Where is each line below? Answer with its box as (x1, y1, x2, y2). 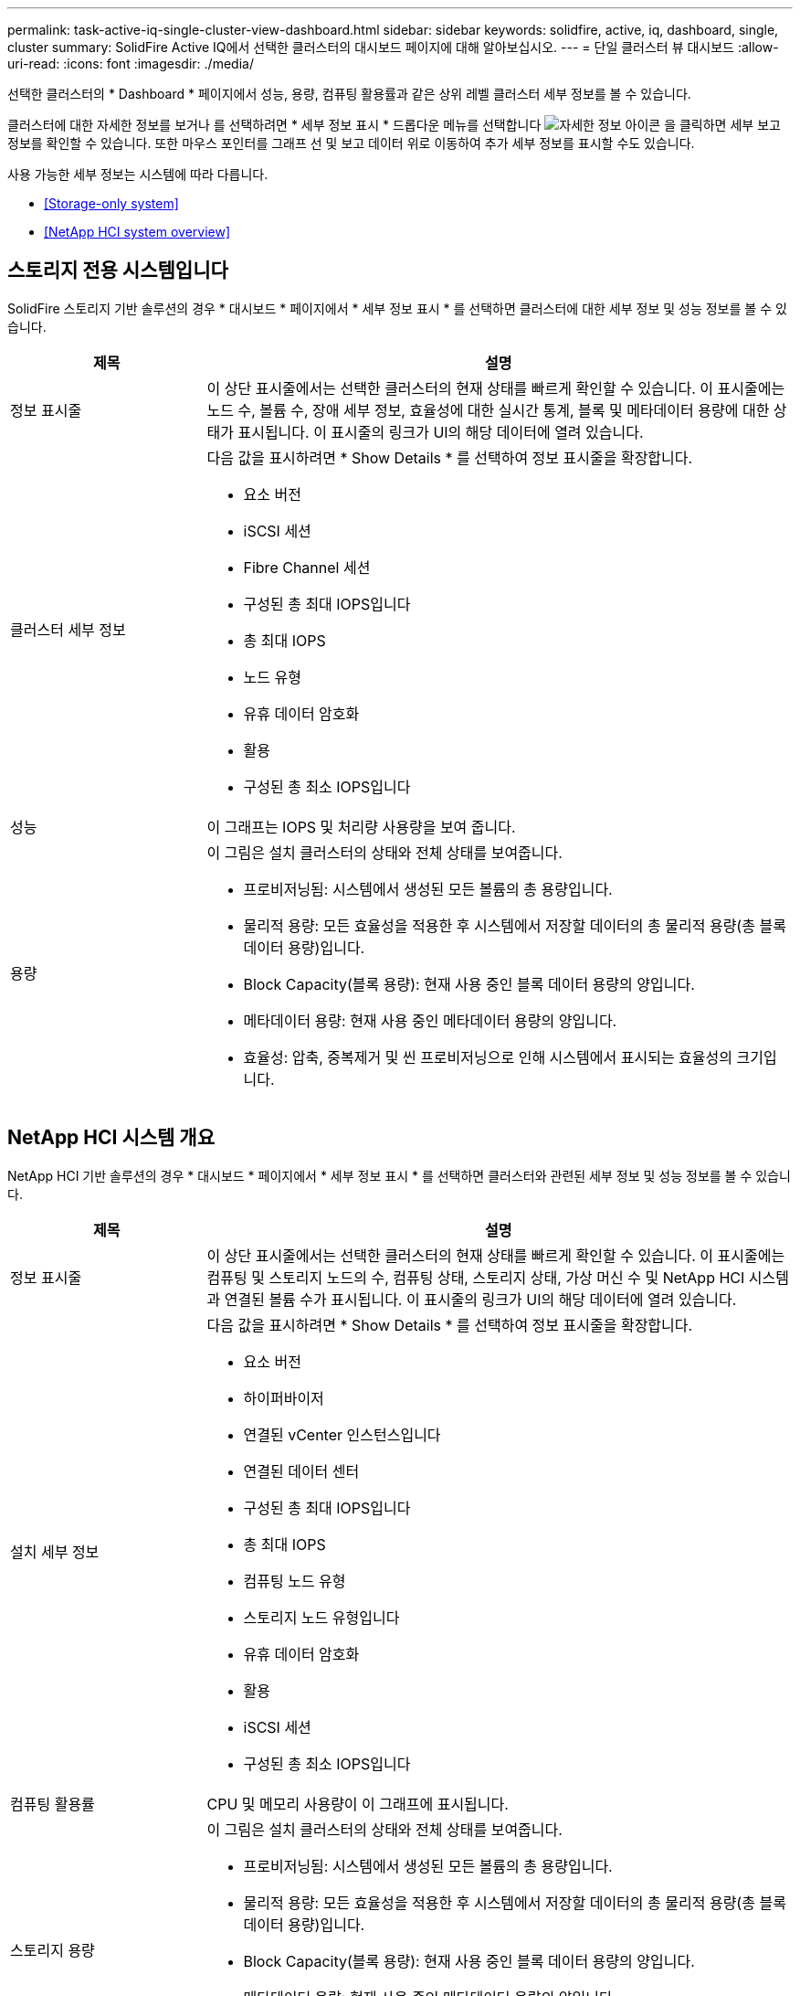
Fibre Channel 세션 (243, 557, 371, 577)
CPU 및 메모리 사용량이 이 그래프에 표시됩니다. (206, 1794, 509, 1813)
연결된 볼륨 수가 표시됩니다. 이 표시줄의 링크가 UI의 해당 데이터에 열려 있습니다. (224, 1290, 737, 1309)
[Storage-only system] (44, 196, 179, 211)
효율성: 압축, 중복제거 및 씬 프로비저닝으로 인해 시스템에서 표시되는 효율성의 (243, 1047, 732, 1067)
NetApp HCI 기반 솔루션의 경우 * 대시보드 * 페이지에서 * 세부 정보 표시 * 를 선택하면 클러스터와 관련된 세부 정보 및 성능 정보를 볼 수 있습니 (7, 1167, 791, 1184)
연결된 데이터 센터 (243, 1461, 360, 1481)
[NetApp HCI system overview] (44, 224, 231, 239)
